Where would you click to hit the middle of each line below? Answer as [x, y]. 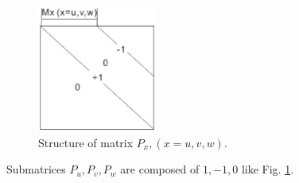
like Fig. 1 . [268, 169]
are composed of [160, 169]
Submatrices [36, 169]
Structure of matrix [86, 142]
